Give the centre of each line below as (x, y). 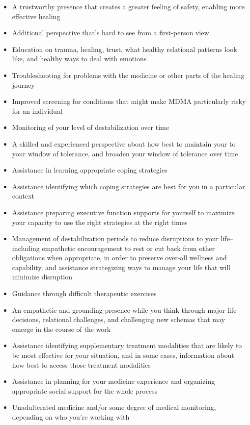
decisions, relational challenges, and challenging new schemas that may (119, 319)
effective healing (36, 16)
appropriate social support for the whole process (85, 390)
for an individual (37, 111)
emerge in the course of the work (61, 329)
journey (23, 85)
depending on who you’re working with (71, 417)
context (23, 196)
